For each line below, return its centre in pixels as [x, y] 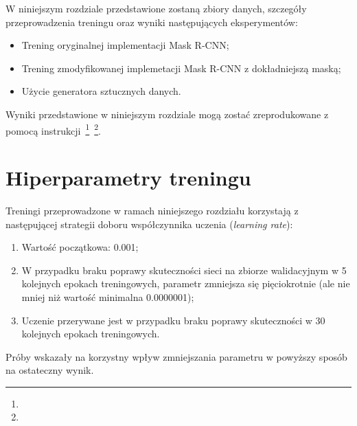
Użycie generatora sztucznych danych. [101, 91]
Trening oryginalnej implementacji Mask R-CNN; [125, 45]
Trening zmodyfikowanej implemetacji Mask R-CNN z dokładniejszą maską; [181, 68]
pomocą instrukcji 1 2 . [54, 129]
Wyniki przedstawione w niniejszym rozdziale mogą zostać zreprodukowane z [167, 114]
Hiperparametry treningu [128, 177]
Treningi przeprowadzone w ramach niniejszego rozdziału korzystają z [152, 210]
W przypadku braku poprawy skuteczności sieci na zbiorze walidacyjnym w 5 [184, 270]
